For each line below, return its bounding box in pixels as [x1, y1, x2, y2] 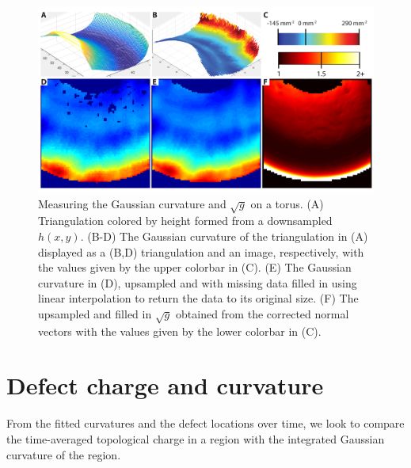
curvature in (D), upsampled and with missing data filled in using [38, 274, 357, 291]
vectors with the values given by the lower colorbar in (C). [38, 322, 322, 339]
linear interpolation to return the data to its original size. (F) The [38, 290, 359, 306]
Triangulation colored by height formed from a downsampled [38, 212, 333, 229]
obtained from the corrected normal [176, 305, 349, 322]
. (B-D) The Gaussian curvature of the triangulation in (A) [80, 227, 368, 244]
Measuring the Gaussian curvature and [38, 195, 226, 211]
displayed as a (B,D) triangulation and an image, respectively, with [38, 243, 364, 260]
